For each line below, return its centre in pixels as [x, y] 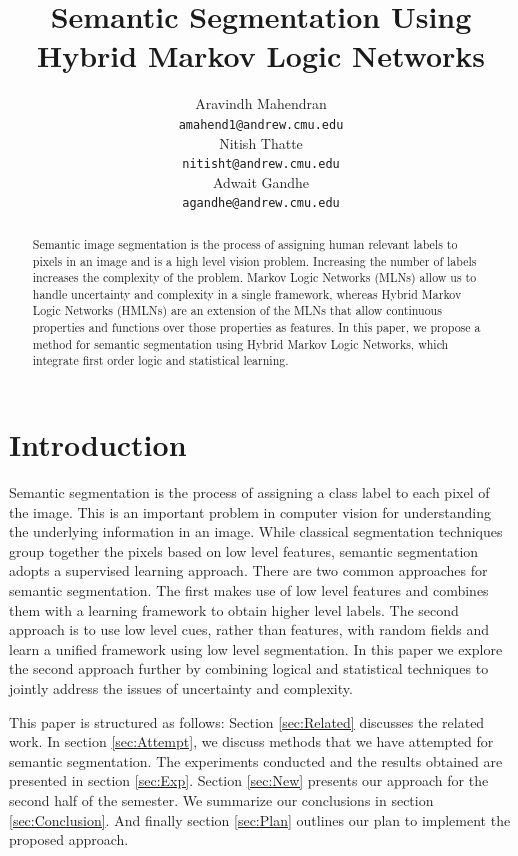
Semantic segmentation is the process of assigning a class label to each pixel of [249, 492]
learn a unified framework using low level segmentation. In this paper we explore [256, 648]
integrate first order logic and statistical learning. [160, 360]
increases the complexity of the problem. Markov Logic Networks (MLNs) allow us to [254, 277]
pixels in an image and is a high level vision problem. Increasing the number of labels [254, 260]
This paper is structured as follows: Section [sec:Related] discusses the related [247, 721]
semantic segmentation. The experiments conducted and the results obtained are [256, 760]
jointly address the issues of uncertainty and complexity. [181, 687]
